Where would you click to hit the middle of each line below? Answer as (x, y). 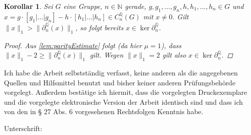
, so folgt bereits (100, 27)
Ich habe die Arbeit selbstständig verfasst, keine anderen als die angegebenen (121, 72)
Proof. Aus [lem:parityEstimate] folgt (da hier (73, 45)
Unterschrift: (23, 128)
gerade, (136, 6)
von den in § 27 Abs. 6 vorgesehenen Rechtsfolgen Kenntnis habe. (104, 111)
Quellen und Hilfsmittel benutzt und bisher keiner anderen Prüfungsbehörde (120, 82)
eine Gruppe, (83, 6)
